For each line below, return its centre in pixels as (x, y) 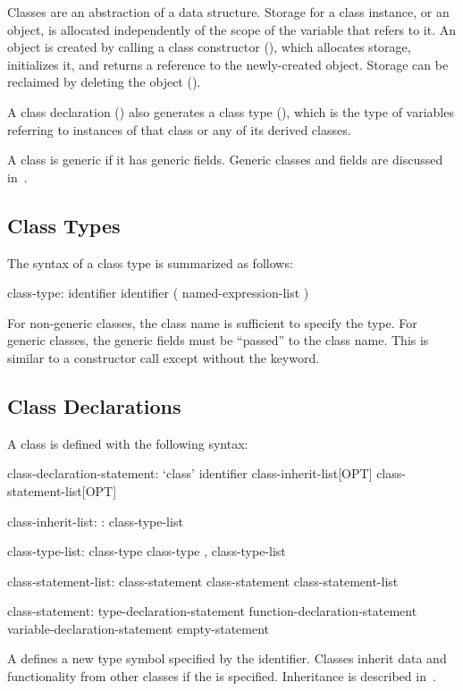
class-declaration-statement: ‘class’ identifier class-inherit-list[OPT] (190, 473)
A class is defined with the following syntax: (128, 443)
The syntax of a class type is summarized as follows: (150, 262)
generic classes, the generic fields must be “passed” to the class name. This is (218, 340)
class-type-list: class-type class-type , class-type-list (147, 551)
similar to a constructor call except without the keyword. (164, 357)
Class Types (64, 225)
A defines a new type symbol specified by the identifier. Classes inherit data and (227, 658)
